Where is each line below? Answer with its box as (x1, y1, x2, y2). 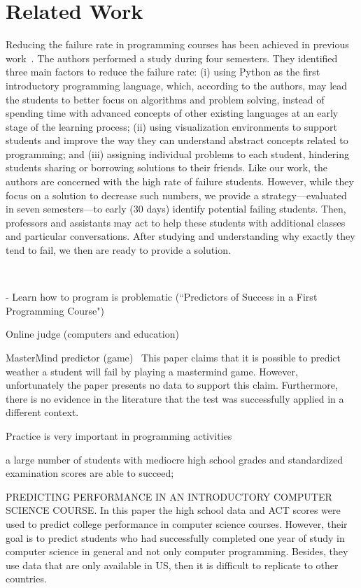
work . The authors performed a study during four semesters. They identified (6, 50, 338, 65)
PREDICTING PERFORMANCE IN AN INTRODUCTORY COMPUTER (6, 489, 332, 503)
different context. (6, 405, 79, 420)
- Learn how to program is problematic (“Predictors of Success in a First (6, 289, 318, 304)
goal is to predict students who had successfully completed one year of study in (6, 530, 345, 545)
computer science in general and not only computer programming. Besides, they (6, 544, 348, 559)
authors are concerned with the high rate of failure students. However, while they (6, 174, 354, 189)
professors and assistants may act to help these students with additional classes (6, 215, 346, 229)
